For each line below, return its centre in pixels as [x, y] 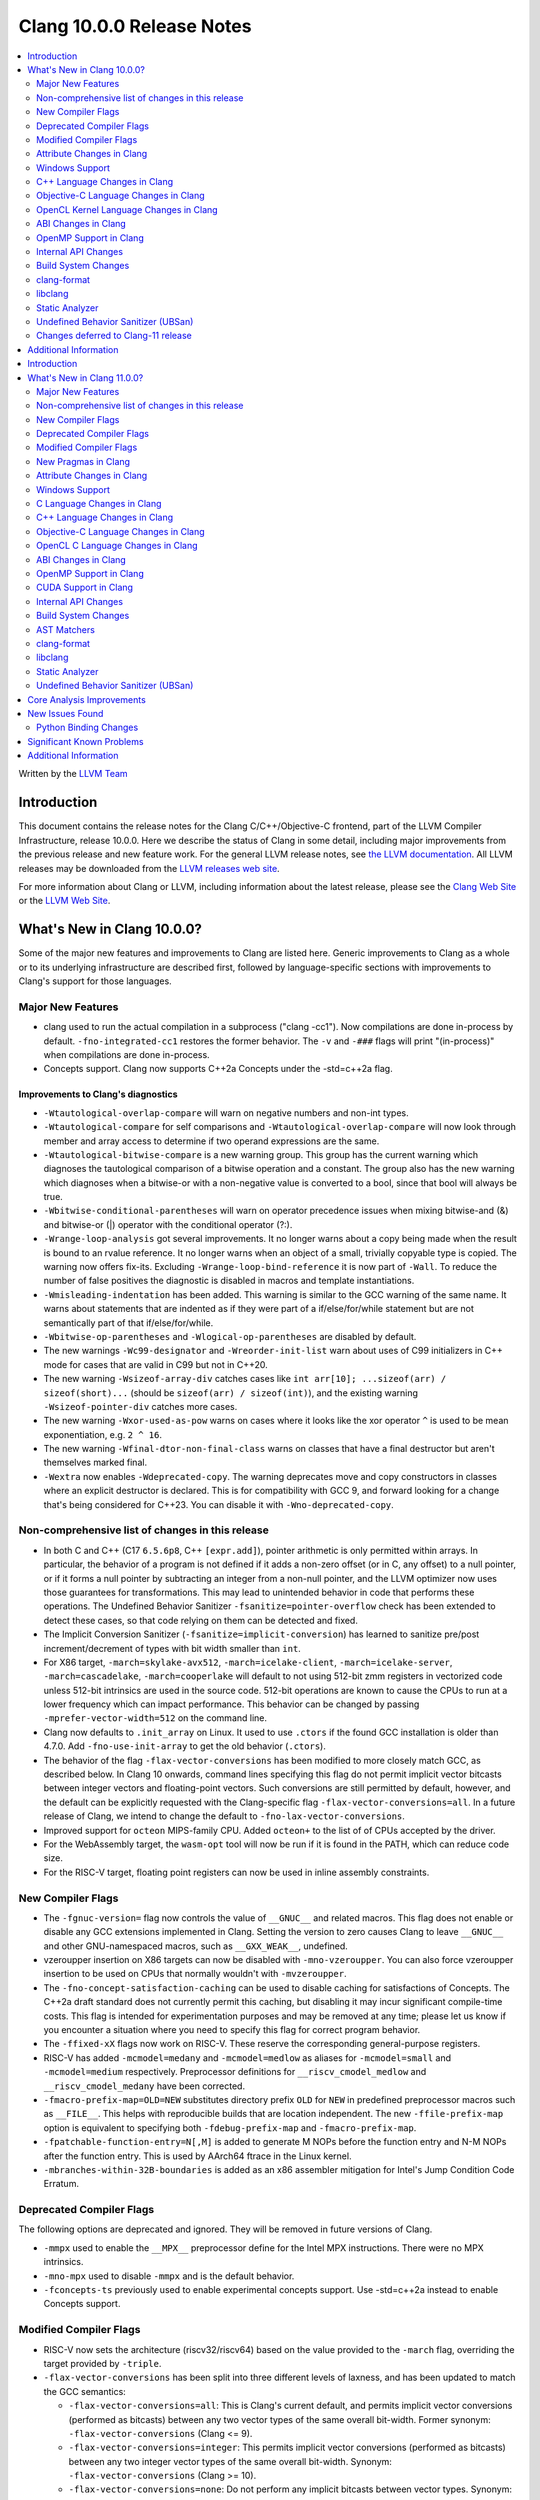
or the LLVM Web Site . [64, 901]
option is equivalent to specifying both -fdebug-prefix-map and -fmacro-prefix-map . [230, 2127]
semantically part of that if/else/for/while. [128, 1322]
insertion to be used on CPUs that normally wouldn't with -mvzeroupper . [195, 1974]
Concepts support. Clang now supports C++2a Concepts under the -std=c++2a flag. [218, 1069]
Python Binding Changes [87, 727]
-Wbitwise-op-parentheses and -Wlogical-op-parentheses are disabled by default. [230, 1336]
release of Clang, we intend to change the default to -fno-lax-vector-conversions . [224, 1816]
